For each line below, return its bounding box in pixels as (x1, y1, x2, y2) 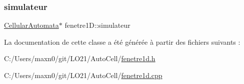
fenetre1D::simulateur (64, 20, 130, 30)
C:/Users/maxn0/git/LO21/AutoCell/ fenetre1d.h (4, 53, 155, 64)
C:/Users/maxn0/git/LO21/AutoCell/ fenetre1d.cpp (4, 70, 162, 80)
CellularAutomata (4, 20, 59, 30)
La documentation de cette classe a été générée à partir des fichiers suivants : (4, 36, 240, 47)
